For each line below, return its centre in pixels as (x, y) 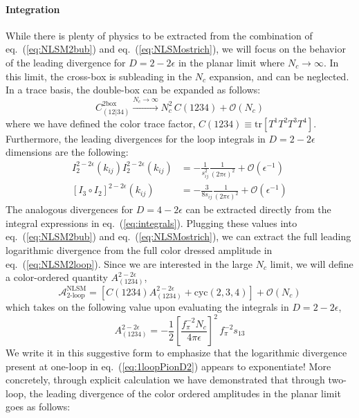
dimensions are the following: (67, 152)
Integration (33, 9)
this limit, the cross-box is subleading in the (99, 76)
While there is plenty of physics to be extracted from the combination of (159, 35)
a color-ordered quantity (57, 277)
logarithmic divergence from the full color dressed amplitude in (139, 249)
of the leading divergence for (66, 62)
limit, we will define (312, 263)
